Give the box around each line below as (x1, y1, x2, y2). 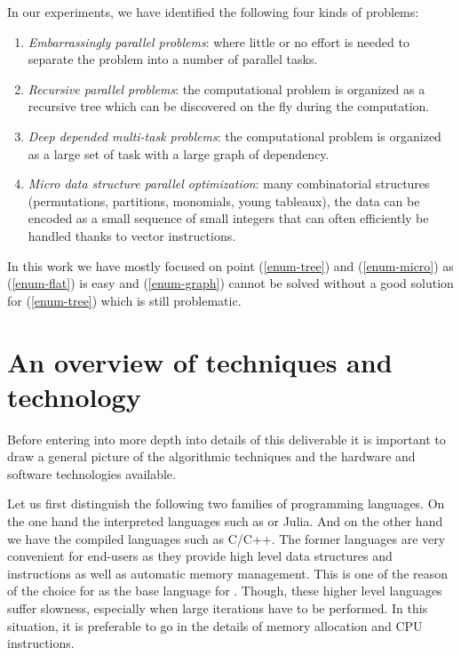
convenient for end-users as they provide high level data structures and (7, 547, 393, 565)
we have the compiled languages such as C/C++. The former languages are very (7, 529, 446, 547)
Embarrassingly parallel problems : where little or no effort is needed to (28, 32, 409, 51)
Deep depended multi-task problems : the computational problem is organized (28, 126, 441, 145)
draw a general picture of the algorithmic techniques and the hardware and (7, 447, 416, 466)
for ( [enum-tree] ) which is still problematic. (7, 291, 242, 309)
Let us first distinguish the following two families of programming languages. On (7, 494, 445, 513)
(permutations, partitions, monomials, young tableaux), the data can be (28, 191, 420, 210)
